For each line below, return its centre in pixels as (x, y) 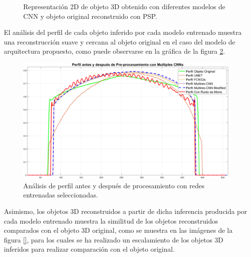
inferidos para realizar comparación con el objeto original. (89, 249)
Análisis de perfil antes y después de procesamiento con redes (114, 185)
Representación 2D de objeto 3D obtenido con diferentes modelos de (124, 6)
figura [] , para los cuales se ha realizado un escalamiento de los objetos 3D (114, 239)
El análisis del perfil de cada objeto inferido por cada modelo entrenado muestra (123, 32)
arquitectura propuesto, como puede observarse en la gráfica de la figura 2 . (115, 51)
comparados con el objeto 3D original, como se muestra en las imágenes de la (118, 230)
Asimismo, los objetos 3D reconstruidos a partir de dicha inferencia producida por (125, 211)
